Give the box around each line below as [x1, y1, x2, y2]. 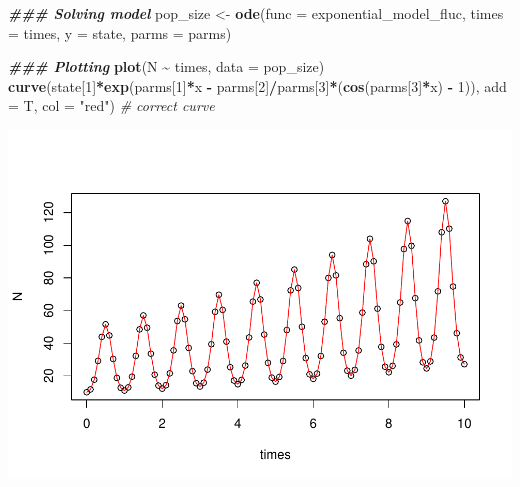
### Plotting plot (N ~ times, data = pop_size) [8, 56, 325, 77]
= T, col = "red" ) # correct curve [8, 95, 215, 116]
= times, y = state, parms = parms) [8, 22, 232, 43]
